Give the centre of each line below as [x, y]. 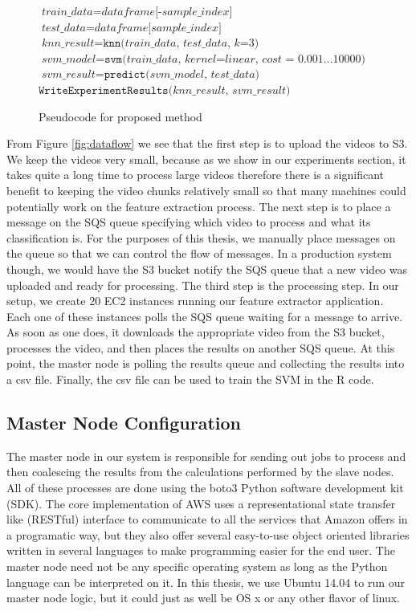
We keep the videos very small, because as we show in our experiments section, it [206, 159]
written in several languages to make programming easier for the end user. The [201, 550]
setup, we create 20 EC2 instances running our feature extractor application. [195, 301]
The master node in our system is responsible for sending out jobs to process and [206, 456]
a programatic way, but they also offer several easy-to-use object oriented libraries [208, 534]
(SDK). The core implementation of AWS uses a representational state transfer [201, 503]
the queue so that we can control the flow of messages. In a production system [199, 253]
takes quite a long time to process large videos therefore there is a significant [195, 175]
